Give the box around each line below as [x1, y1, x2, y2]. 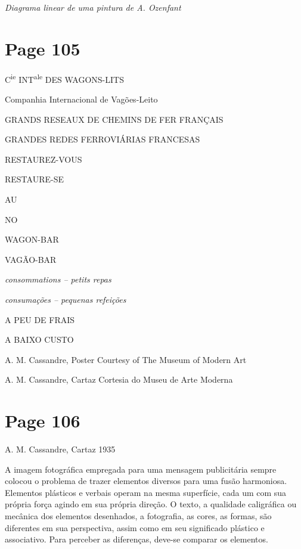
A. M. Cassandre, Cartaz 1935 [5, 443, 116, 455]
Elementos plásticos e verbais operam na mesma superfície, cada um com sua [5, 486, 287, 498]
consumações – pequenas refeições [5, 293, 126, 305]
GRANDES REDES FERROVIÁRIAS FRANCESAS [5, 133, 200, 145]
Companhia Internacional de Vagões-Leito [5, 92, 158, 105]
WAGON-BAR [5, 233, 59, 246]
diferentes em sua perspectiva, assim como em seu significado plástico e [5, 521, 265, 534]
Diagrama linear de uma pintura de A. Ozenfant [5, 1, 181, 13]
